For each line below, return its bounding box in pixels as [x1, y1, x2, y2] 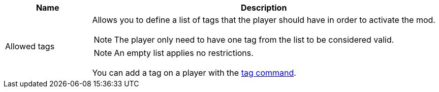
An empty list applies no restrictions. [114, 48, 254, 58]
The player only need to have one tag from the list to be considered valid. [114, 35, 394, 45]
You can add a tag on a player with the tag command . [92, 68, 296, 78]
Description [240, 3, 287, 13]
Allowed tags [5, 41, 55, 51]
